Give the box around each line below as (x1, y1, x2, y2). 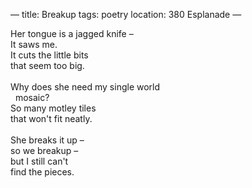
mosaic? (14, 92, 50, 103)
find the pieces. (10, 166, 75, 178)
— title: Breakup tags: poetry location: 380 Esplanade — (10, 9, 242, 20)
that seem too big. (10, 60, 85, 71)
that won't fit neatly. (10, 113, 93, 124)
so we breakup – (10, 145, 79, 156)
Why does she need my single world (10, 81, 161, 93)
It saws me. (10, 39, 58, 50)
